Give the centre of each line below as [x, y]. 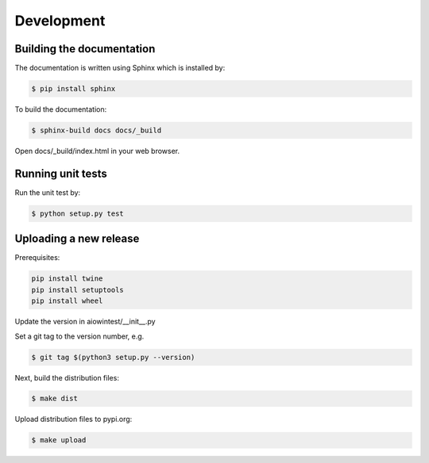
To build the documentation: [61, 109]
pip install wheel [67, 301]
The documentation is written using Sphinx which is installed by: [120, 68]
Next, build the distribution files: [67, 377]
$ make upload [59, 440]
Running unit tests [61, 173]
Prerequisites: [37, 258]
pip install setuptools [78, 290]
